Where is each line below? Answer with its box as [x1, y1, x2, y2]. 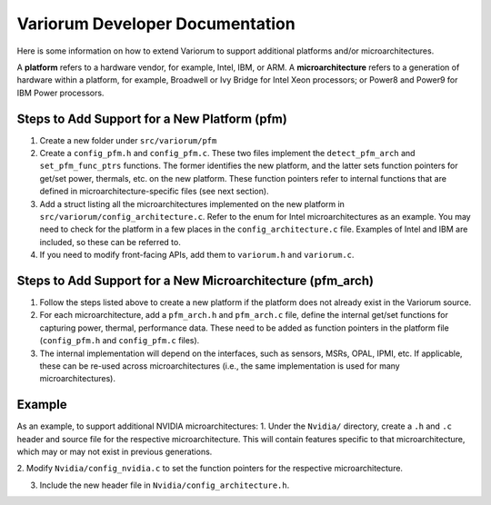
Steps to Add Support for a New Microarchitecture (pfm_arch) [16, 272, 375, 288]
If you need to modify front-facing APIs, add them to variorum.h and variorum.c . [39, 250, 355, 261]
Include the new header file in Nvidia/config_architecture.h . [39, 480, 290, 490]
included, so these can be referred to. [39, 236, 181, 247]
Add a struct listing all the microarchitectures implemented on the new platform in [39, 198, 346, 209]
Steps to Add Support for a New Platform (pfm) [16, 111, 288, 126]
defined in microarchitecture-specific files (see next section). [39, 186, 269, 197]
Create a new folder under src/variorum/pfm [39, 134, 217, 145]
